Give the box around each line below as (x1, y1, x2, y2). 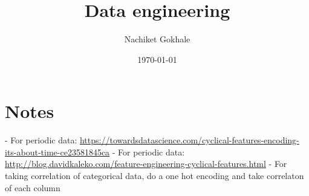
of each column (5, 181, 60, 194)
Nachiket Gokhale (124, 33, 190, 45)
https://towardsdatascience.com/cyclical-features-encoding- (79, 134, 299, 146)
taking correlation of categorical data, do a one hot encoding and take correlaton (5, 169, 304, 182)
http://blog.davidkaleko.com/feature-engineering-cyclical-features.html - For (5, 157, 287, 170)
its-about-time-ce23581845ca (5, 145, 110, 158)
